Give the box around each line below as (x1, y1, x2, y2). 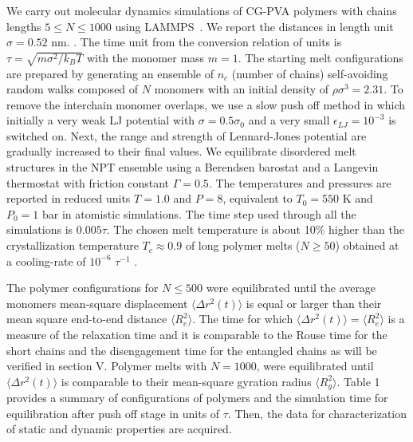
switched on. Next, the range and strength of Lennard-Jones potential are (6, 127, 367, 144)
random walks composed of (6, 81, 139, 97)
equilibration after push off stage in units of (6, 405, 220, 421)
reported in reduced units (6, 190, 131, 207)
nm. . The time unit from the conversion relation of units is (51, 34, 342, 50)
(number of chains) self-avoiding (231, 65, 388, 81)
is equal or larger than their (246, 294, 382, 311)
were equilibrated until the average (206, 279, 376, 296)
